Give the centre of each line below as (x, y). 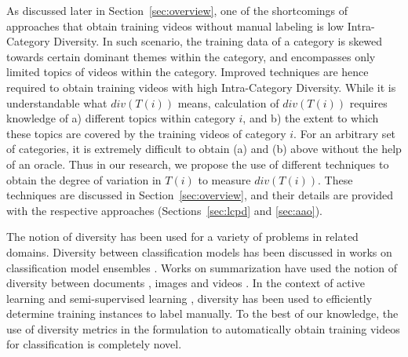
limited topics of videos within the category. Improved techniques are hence (188, 72)
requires (368, 102)
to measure (224, 179)
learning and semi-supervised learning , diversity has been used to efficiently (189, 298)
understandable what (57, 102)
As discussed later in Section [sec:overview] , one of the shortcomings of (177, 10)
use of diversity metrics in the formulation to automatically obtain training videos (203, 328)
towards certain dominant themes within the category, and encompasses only (191, 56)
